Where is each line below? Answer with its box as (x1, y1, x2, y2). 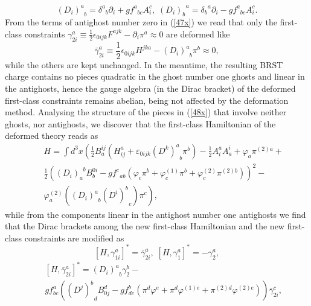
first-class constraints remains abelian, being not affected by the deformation (5, 94, 289, 106)
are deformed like (166, 27, 230, 40)
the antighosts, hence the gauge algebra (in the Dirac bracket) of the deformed (5, 81, 296, 94)
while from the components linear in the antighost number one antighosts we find (5, 208, 306, 220)
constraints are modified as (24, 231, 124, 244)
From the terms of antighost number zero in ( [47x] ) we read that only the (5, 16, 277, 28)
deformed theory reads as (5, 129, 98, 142)
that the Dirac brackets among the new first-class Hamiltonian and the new (5, 220, 284, 232)
